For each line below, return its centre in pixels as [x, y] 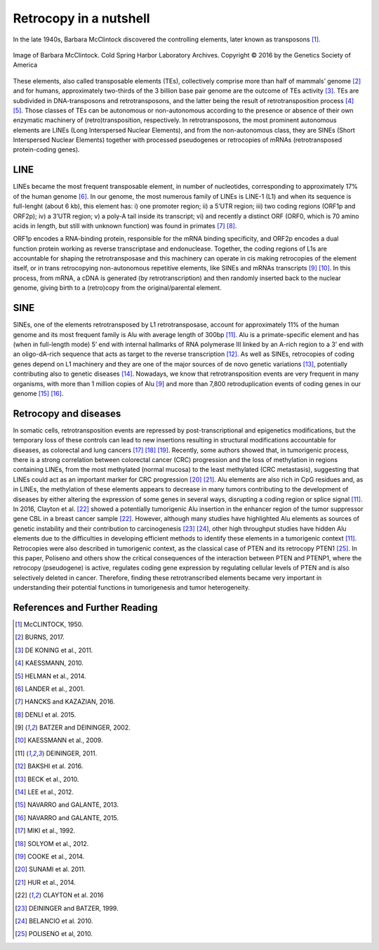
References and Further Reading [85, 607]
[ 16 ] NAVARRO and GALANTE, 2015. [67, 817]
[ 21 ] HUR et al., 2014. [46, 882]
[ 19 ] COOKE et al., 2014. [50, 856]
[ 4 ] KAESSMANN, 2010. [49, 663]
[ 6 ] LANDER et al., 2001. [50, 689]
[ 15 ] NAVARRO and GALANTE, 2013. [67, 805]
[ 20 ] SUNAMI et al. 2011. [50, 869]
